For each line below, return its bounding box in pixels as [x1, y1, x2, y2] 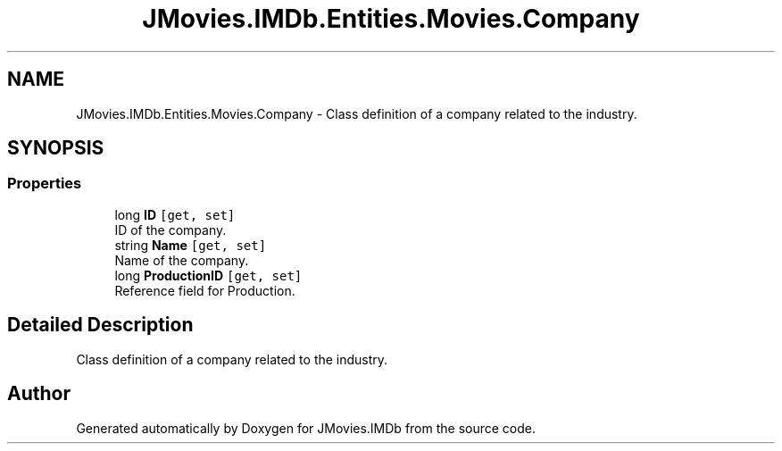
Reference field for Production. [114, 282, 295, 298]
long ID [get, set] [114, 206, 236, 222]
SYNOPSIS [7, 137, 104, 160]
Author [7, 382, 71, 405]
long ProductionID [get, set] [114, 267, 303, 283]
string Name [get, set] [114, 237, 267, 253]
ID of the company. [114, 221, 227, 238]
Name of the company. [114, 252, 249, 268]
